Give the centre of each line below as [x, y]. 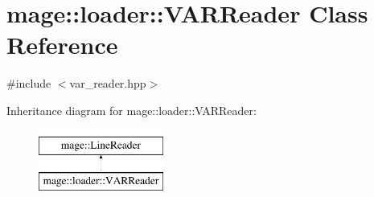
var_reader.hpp [108, 83]
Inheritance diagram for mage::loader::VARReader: [132, 110]
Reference [62, 45]
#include [29, 83]
